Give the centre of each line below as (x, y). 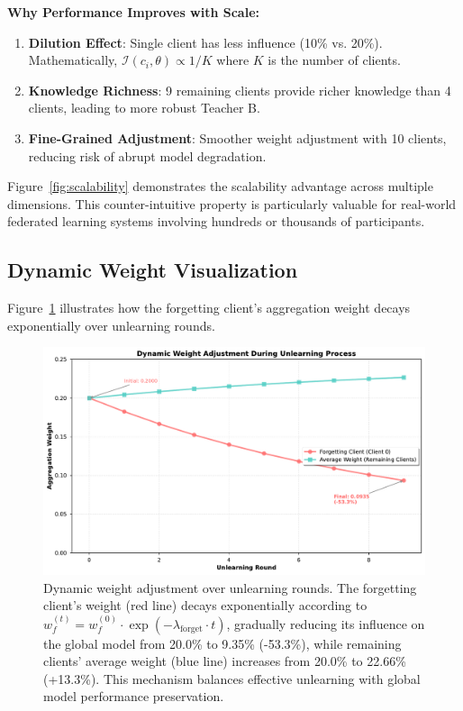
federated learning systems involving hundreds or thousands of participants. (216, 221)
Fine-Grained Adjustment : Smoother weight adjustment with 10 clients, (237, 137)
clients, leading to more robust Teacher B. (144, 108)
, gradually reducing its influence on (326, 623)
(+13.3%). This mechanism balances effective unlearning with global (232, 678)
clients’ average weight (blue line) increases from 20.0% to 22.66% (225, 661)
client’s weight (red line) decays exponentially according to (205, 605)
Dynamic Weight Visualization (153, 270)
